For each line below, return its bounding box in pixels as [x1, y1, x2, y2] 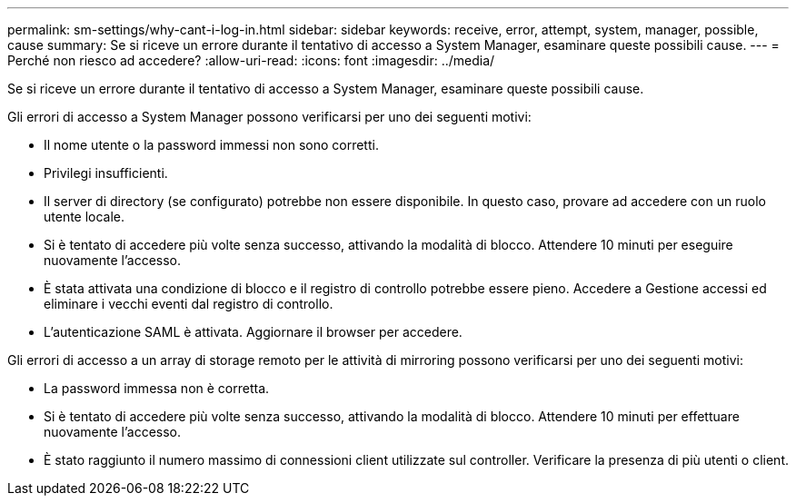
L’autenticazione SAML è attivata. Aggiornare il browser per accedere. [44, 324, 463, 340]
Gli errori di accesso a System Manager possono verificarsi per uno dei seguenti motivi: [7, 109, 532, 124]
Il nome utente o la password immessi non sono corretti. [44, 137, 379, 153]
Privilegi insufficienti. [44, 165, 168, 181]
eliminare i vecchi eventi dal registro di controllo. [44, 296, 333, 311]
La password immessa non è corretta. [44, 380, 270, 396]
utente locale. [44, 209, 125, 224]
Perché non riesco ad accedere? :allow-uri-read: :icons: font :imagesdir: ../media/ [7, 53, 495, 68]
